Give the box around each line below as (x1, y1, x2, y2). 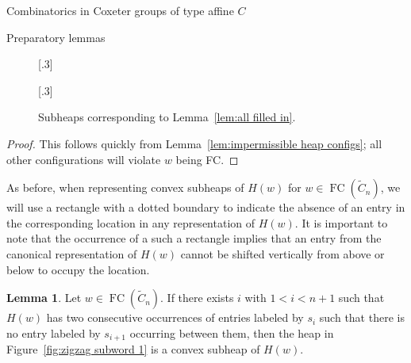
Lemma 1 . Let (6, 289, 82, 306)
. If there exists (160, 289, 234, 306)
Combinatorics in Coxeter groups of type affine (6, 2, 234, 18)
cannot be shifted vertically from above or (180, 245, 385, 262)
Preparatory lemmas (6, 29, 106, 45)
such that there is (319, 309, 405, 326)
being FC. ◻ (175, 151, 239, 167)
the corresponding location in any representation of (6, 214, 255, 231)
